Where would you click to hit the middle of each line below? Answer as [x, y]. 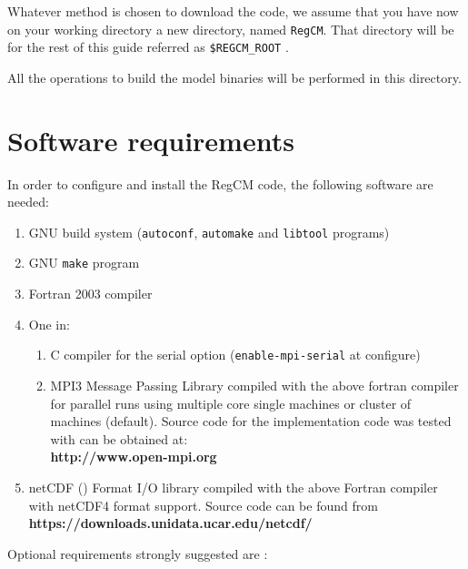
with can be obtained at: [119, 438]
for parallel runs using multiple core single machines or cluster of [231, 403]
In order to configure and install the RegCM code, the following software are [220, 183]
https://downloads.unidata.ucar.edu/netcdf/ [170, 523]
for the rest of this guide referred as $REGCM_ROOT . [148, 47]
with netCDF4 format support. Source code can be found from [203, 505]
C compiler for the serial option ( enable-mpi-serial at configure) [235, 355]
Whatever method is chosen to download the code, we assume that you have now [233, 11]
